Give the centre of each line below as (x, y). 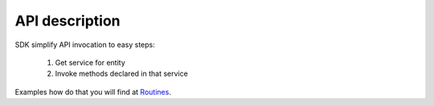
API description (68, 21)
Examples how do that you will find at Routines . (93, 92)
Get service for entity (90, 62)
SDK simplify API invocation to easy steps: (85, 45)
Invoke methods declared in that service (121, 74)
